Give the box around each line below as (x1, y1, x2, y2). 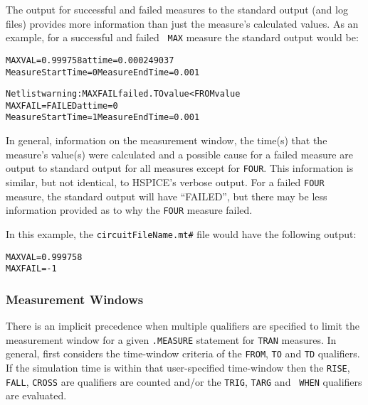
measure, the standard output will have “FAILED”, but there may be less (6, 188, 327, 203)
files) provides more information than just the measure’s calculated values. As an (6, 16, 359, 31)
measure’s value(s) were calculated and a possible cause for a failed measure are (6, 146, 353, 161)
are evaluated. (6, 388, 67, 403)
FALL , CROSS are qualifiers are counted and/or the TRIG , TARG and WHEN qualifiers (6, 374, 362, 389)
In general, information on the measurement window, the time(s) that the (6, 133, 327, 148)
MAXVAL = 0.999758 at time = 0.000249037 (6, 55, 174, 65)
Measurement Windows (6, 290, 144, 308)
